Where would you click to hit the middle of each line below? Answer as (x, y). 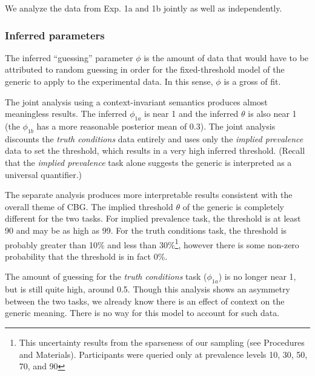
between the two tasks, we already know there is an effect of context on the (145, 301)
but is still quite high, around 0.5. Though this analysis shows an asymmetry (148, 289)
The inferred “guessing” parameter (69, 57)
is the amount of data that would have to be (226, 57)
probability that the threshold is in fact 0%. (86, 256)
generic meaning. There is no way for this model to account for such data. (142, 313)
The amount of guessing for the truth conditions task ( (106, 276)
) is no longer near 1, (257, 276)
